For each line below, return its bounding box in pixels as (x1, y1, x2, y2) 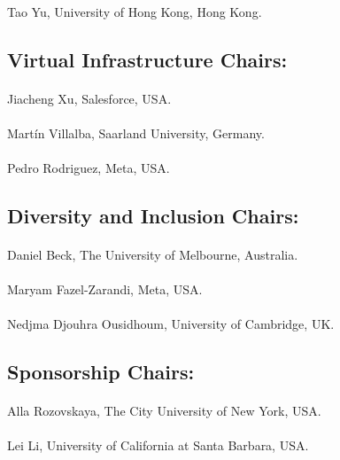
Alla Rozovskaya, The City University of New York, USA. (7, 402, 321, 420)
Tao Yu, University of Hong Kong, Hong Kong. (7, 2, 262, 20)
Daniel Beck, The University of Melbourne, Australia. (7, 245, 298, 263)
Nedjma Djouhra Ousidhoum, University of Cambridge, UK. (7, 315, 335, 333)
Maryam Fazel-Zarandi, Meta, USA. (7, 280, 203, 299)
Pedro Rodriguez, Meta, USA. (7, 158, 170, 176)
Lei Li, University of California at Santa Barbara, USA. (7, 436, 309, 455)
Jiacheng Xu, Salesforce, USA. (7, 89, 172, 107)
